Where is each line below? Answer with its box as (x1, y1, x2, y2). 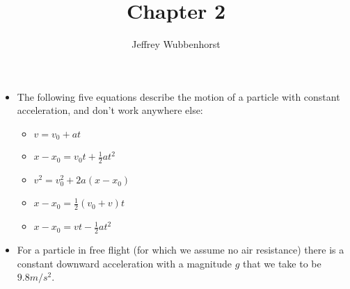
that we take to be (242, 256, 321, 270)
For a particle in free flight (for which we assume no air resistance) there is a (17, 242, 344, 256)
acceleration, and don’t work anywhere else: (17, 103, 203, 117)
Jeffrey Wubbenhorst (132, 37, 221, 51)
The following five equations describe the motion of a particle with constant (17, 89, 340, 104)
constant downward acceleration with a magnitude (17, 256, 232, 270)
